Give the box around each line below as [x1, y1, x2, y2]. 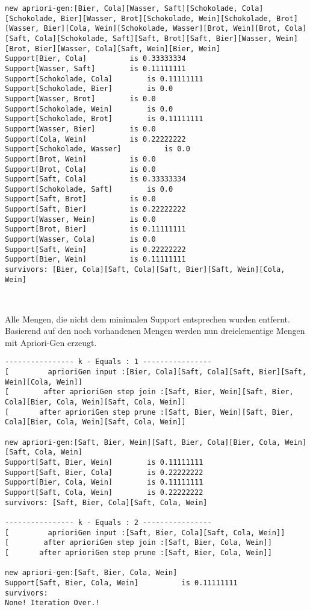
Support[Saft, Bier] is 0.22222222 [5, 205, 186, 214]
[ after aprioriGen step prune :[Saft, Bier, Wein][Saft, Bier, [5, 407, 294, 417]
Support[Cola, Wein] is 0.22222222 [5, 134, 186, 143]
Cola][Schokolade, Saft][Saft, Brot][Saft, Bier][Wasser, [35, 34, 272, 43]
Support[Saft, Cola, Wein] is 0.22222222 [5, 488, 203, 497]
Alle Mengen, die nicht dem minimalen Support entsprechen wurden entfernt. [5, 312, 290, 325]
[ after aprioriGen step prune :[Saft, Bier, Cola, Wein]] [5, 548, 272, 557]
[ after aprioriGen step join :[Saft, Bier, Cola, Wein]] [5, 538, 272, 547]
